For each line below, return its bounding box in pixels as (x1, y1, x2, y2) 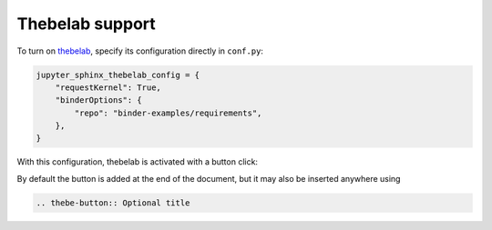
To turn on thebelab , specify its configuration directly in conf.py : (16, 45, 264, 56)
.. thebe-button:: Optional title (36, 197, 190, 208)
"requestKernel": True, (55, 82, 161, 93)
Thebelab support (16, 14, 157, 34)
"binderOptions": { (55, 95, 143, 105)
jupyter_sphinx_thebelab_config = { (36, 69, 200, 80)
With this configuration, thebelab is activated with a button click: (16, 156, 259, 167)
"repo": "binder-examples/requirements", (74, 107, 262, 118)
